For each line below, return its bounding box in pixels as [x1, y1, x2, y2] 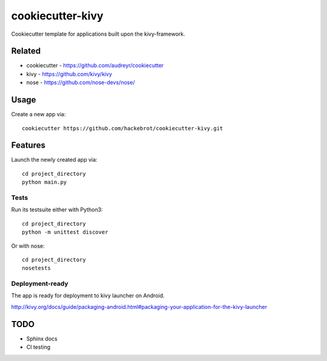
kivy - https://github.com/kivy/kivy [26, 70, 112, 78]
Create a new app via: [11, 111, 66, 118]
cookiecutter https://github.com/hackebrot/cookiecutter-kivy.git [22, 125, 223, 131]
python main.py [22, 179, 67, 186]
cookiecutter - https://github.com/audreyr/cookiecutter [26, 62, 164, 69]
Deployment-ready [11, 279, 69, 288]
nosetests [22, 265, 51, 272]
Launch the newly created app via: [11, 156, 97, 164]
